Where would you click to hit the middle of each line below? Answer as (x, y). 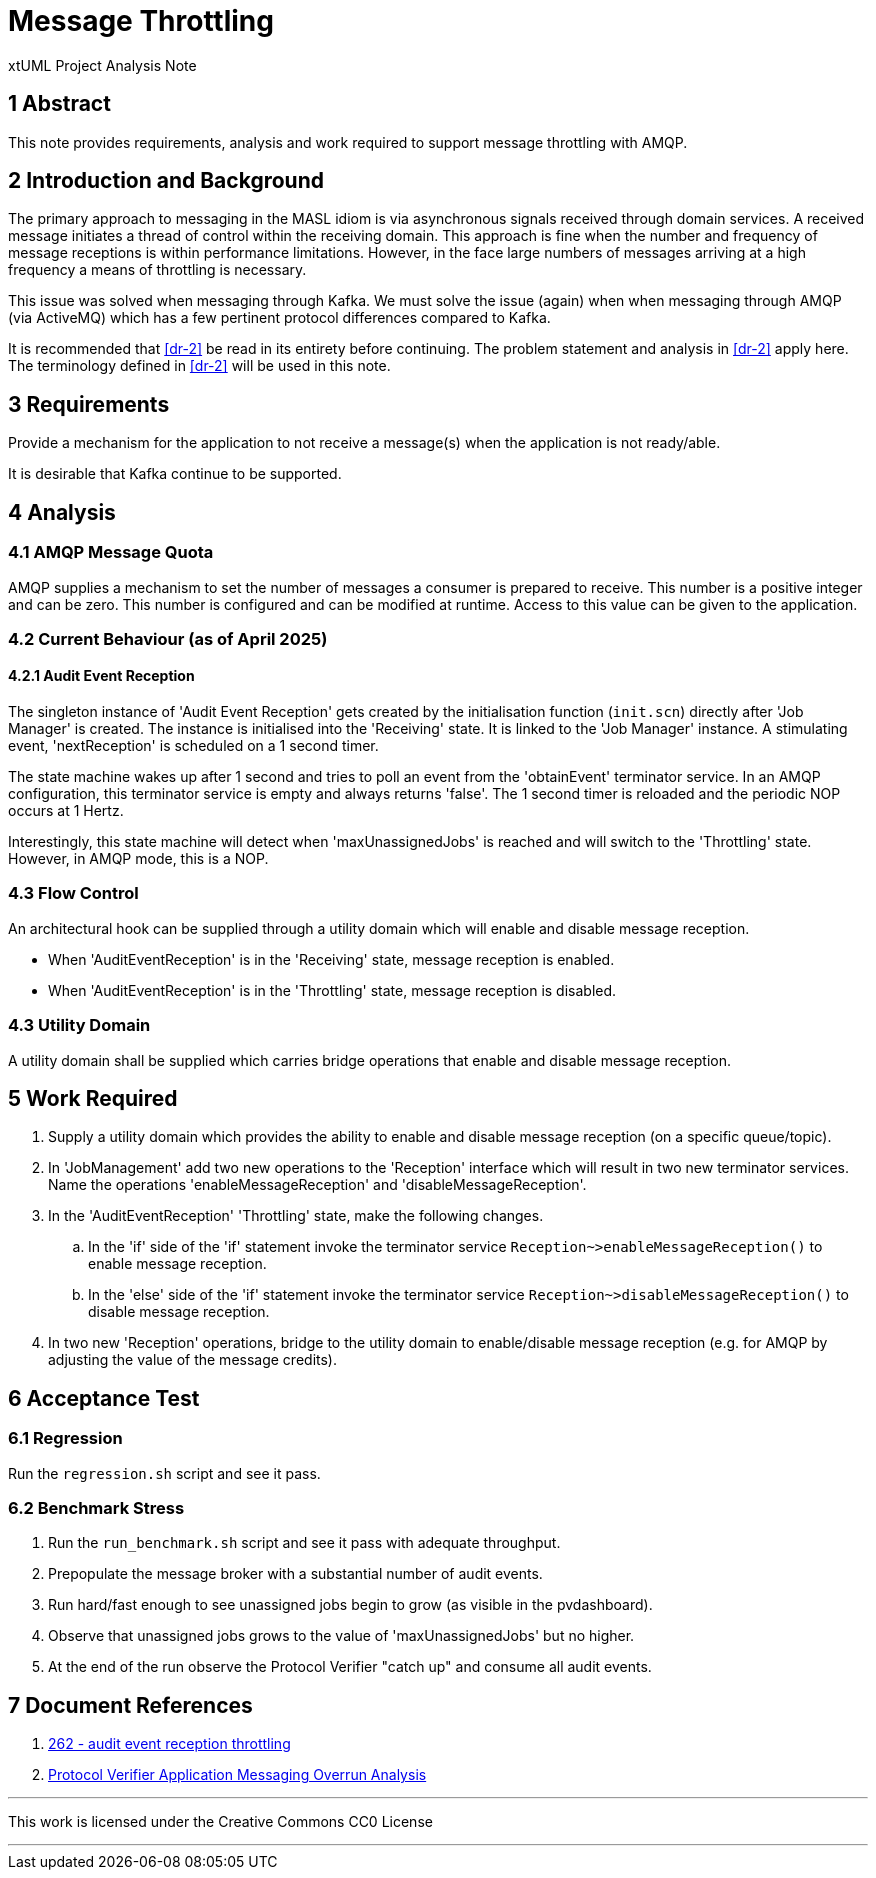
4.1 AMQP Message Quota (111, 552)
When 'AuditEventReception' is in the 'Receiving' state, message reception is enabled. (331, 959)
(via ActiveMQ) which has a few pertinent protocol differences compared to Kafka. (279, 318)
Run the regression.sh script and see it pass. (164, 1473)
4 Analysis (62, 512)
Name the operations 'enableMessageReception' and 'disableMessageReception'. (317, 1185)
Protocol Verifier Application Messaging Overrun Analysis (237, 1775)
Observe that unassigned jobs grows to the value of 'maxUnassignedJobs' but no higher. (341, 1636)
